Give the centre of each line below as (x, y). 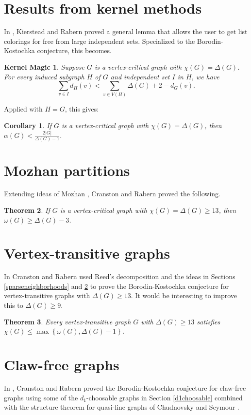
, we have (205, 76)
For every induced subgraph (44, 76)
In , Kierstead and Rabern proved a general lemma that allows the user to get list (126, 31)
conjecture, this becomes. (74, 50)
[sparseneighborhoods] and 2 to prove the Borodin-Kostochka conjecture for (117, 286)
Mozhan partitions (67, 170)
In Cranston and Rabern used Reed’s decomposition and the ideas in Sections (120, 276)
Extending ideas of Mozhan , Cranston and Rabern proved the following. (112, 194)
